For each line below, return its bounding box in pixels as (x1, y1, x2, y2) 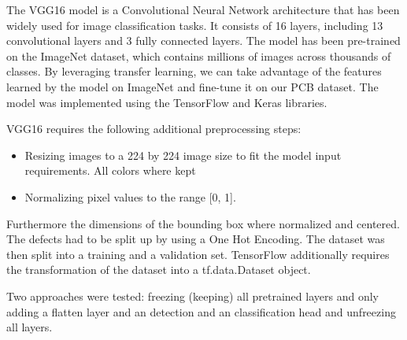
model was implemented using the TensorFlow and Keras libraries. (6, 94, 327, 110)
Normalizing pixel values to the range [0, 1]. (24, 188, 236, 205)
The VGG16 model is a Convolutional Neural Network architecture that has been (6, 2, 400, 17)
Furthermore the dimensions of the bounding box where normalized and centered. (6, 215, 400, 231)
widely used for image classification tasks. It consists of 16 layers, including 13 (6, 17, 383, 33)
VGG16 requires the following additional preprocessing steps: (6, 120, 302, 137)
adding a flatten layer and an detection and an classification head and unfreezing (6, 303, 396, 320)
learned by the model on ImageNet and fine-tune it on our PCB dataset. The (6, 78, 379, 94)
